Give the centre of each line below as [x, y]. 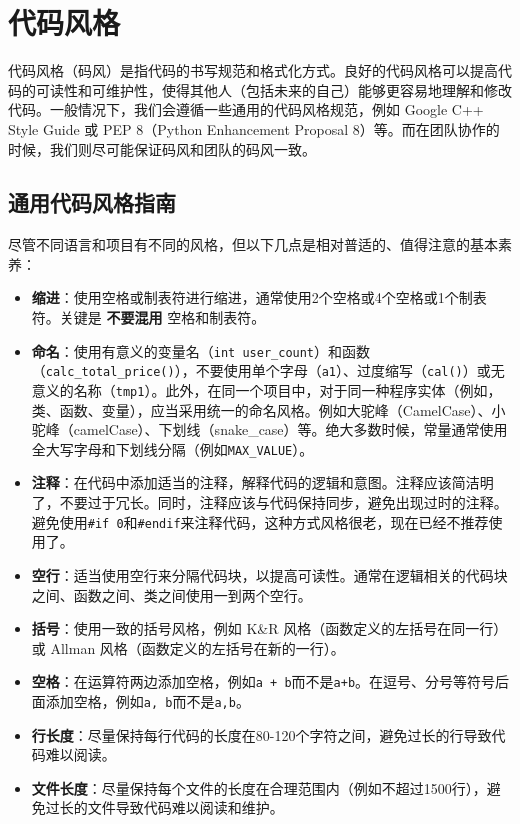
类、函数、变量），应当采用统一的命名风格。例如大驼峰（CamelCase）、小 [268, 409]
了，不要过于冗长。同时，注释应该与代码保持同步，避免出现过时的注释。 [269, 502]
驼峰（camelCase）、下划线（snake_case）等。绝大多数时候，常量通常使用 [269, 429]
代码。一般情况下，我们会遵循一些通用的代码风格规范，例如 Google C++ [246, 109]
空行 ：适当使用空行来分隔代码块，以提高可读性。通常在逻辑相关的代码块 [269, 574]
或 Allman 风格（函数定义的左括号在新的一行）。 [188, 647]
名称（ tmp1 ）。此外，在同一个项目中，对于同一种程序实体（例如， [287, 389]
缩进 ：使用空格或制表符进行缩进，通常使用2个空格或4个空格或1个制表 [259, 297]
